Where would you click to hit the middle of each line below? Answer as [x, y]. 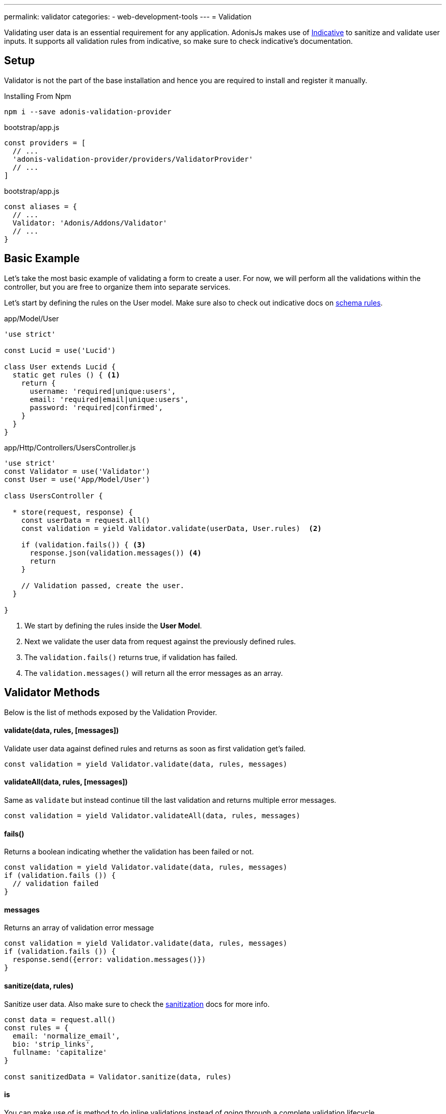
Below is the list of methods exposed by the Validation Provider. [111, 712]
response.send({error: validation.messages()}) [109, 960]
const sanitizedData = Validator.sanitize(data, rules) [118, 1077]
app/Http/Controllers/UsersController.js [70, 447]
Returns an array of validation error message [79, 928]
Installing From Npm [38, 96]
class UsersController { [53, 496]
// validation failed [55, 884]
